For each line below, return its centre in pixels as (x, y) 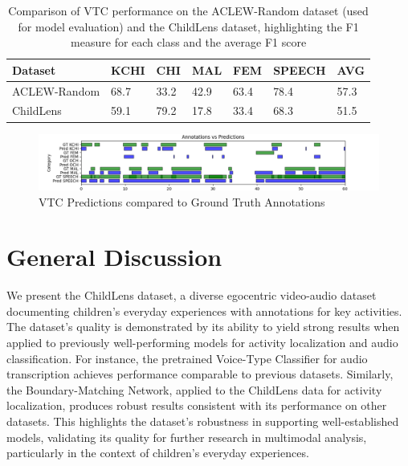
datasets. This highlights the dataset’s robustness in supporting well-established (203, 421)
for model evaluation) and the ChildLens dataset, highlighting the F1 (188, 26)
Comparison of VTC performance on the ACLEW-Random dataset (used (188, 10)
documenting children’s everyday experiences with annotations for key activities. (204, 311)
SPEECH (300, 69)
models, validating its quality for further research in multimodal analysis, (187, 437)
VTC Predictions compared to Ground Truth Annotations (182, 201)
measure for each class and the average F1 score (189, 42)
